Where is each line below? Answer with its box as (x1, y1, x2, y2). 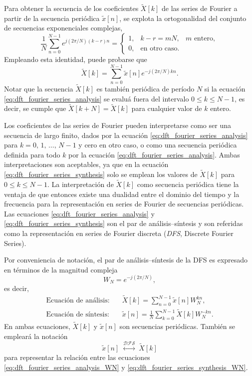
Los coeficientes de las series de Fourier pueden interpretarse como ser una (4, 119, 231, 130)
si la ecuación (204, 83, 246, 93)
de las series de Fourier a (162, 3, 238, 13)
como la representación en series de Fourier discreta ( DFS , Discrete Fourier (4, 227, 234, 238)
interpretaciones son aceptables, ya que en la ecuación (4, 159, 169, 169)
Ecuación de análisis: (46, 297, 110, 304)
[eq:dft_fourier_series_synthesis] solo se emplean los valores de (4, 169, 198, 179)
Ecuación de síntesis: (46, 311, 109, 318)
